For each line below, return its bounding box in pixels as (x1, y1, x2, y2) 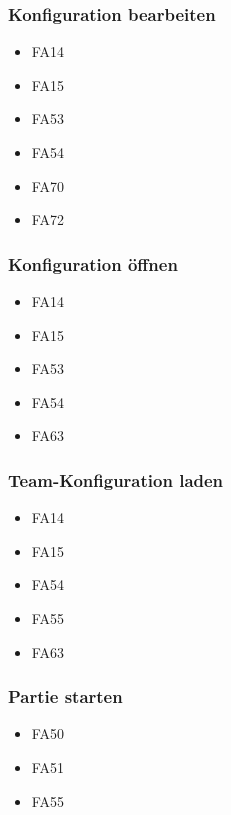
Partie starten (8, 684, 123, 709)
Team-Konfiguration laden (8, 467, 224, 492)
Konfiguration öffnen (8, 251, 178, 276)
